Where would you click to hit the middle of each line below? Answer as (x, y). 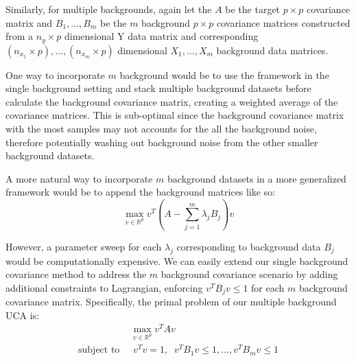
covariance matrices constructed (283, 22)
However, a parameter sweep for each (84, 246)
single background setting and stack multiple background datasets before (158, 88)
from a (20, 36)
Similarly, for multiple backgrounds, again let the (109, 9)
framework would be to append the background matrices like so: (141, 192)
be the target (253, 9)
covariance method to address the (76, 274)
